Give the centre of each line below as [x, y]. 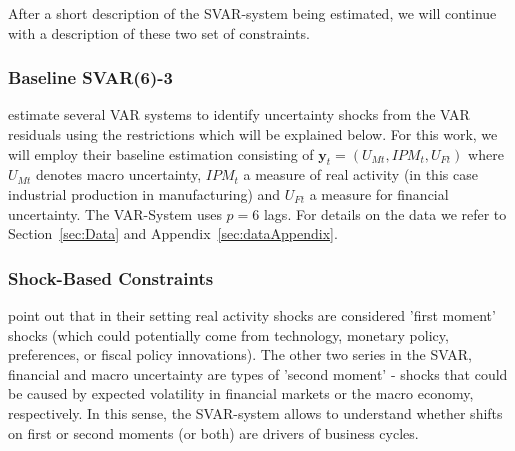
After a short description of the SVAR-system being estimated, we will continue [252, 13]
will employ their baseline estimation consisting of [161, 153]
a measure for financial [379, 193]
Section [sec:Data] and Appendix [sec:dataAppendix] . [173, 233]
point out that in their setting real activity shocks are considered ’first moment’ [252, 314]
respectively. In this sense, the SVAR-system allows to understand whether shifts [255, 412]
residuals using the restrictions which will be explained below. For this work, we [253, 134]
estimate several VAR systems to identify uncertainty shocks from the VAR [239, 114]
